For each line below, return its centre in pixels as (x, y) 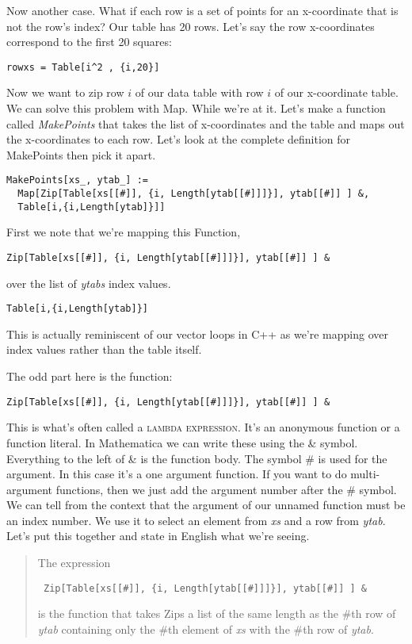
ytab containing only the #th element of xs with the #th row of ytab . (206, 629)
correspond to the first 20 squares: (89, 42)
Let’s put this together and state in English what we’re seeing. (158, 536)
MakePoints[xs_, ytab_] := (77, 180)
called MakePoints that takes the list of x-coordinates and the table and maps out (206, 123)
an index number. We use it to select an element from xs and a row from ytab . (196, 520)
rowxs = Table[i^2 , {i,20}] (83, 67)
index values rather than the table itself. (104, 349)
